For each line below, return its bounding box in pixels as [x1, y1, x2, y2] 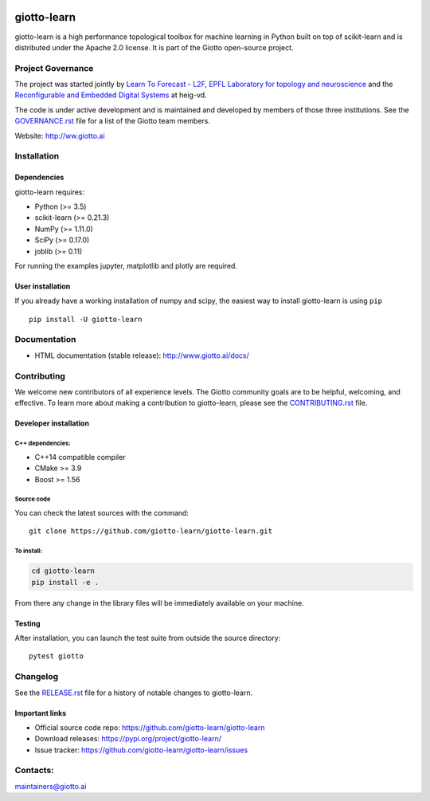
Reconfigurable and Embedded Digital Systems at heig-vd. [14, 90, 207, 100]
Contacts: [14, 765, 55, 776]
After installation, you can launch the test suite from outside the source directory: [14, 634, 281, 643]
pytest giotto [29, 652, 84, 661]
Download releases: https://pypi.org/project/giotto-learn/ [34, 734, 222, 744]
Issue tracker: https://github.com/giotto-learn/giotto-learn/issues [34, 745, 248, 755]
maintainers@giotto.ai [14, 781, 87, 791]
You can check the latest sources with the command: [14, 508, 189, 517]
